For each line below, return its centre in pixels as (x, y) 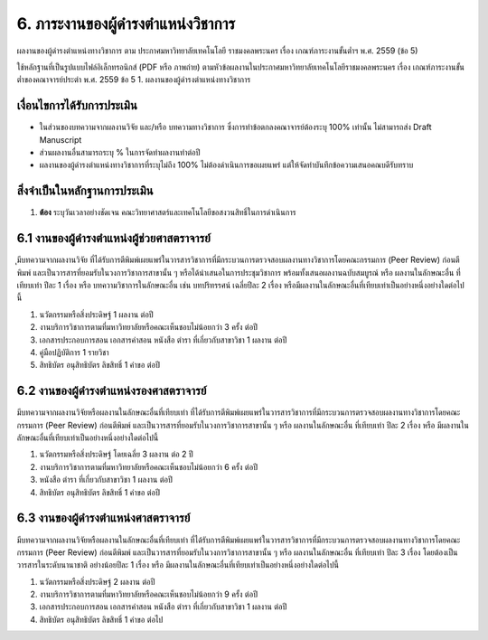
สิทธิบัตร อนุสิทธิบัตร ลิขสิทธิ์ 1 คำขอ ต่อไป (101, 619)
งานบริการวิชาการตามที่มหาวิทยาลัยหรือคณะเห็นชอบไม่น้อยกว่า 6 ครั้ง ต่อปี (148, 466)
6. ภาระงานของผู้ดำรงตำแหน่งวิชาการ (126, 24)
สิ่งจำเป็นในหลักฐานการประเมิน (85, 191)
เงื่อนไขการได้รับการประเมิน (77, 105)
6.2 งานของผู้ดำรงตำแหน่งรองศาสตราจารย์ (112, 391)
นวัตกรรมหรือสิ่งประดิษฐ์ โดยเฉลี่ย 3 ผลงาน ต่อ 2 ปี (116, 454)
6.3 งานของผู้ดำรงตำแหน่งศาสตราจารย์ (103, 518)
